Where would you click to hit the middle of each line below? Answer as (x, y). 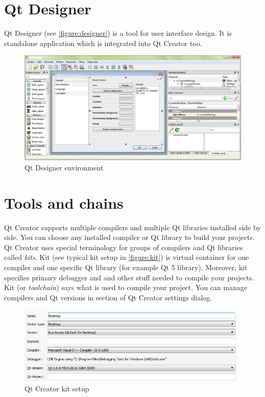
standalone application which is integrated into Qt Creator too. (103, 43)
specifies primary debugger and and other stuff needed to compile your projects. (129, 277)
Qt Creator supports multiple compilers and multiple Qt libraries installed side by (132, 227)
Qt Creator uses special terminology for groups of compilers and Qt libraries (124, 247)
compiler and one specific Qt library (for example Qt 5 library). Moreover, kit (126, 267)
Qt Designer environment (64, 167)
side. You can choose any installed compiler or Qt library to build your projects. (129, 237)
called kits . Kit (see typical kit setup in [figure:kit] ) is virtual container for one (127, 257)
